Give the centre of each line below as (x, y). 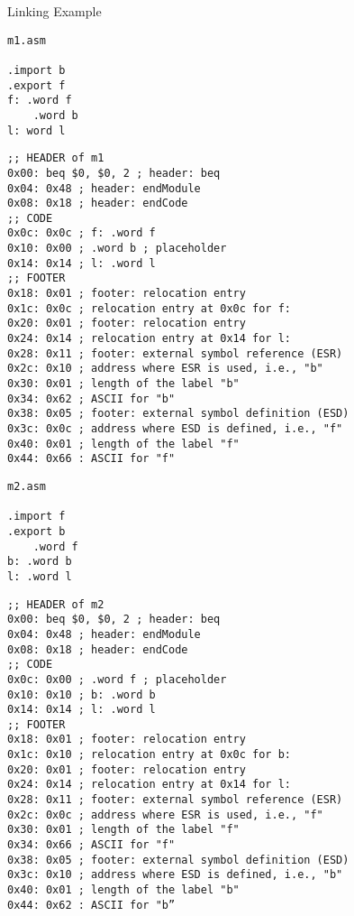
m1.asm (27, 40)
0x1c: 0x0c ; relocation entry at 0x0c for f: (149, 308)
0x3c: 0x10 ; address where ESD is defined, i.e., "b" (175, 875)
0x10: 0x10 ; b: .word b (82, 694)
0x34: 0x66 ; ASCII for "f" (91, 845)
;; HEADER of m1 (56, 158)
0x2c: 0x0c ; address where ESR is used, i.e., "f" (165, 814)
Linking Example (54, 11)
